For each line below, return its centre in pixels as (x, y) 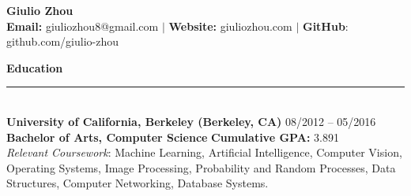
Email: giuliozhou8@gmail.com (83, 26)
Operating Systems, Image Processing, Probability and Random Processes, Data (201, 167)
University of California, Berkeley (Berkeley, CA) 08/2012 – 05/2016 (191, 121)
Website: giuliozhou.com (230, 26)
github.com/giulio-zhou (62, 41)
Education (35, 67)
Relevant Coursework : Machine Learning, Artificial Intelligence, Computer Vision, (204, 152)
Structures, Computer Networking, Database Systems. (138, 183)
